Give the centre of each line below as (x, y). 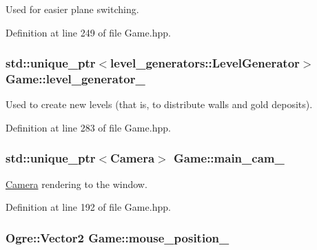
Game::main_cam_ (229, 158)
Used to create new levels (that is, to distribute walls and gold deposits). (159, 104)
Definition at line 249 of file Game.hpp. (88, 32)
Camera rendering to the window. (76, 184)
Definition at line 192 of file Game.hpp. (88, 207)
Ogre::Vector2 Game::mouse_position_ (117, 237)
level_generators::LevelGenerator (205, 63)
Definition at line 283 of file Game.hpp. (88, 127)
